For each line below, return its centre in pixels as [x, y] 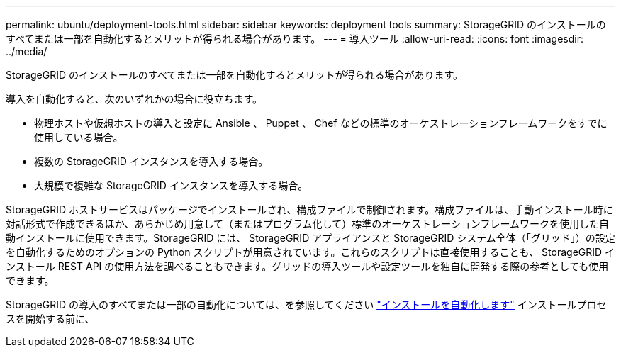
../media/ [27, 51]
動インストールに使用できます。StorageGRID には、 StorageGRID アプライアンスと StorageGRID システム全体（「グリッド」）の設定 [310, 238]
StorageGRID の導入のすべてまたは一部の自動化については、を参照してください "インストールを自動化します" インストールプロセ [306, 304]
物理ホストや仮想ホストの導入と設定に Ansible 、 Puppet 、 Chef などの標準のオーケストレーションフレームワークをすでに [321, 123]
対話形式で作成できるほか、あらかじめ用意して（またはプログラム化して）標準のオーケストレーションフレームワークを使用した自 [308, 224]
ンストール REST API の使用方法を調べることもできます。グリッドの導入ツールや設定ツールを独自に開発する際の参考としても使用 [307, 266]
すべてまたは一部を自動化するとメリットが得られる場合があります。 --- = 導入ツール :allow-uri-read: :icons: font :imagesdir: [295, 39]
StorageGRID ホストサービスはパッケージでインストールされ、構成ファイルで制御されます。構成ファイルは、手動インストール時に [309, 209]
